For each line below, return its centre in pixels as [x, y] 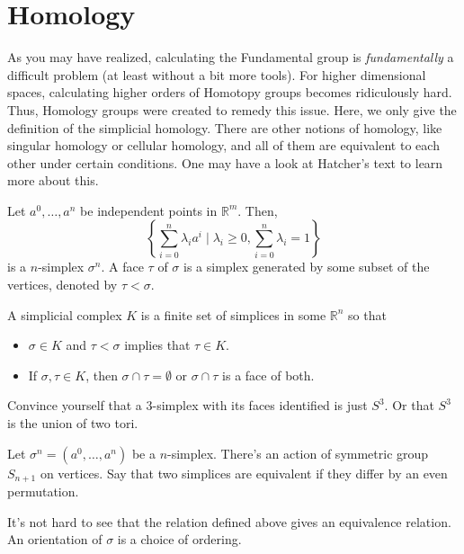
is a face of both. [268, 375]
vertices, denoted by [62, 285]
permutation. [43, 491]
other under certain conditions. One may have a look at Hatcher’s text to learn [225, 162]
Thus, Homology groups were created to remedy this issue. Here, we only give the [232, 109]
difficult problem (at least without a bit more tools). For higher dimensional [217, 74]
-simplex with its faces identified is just [260, 405]
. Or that [409, 405]
